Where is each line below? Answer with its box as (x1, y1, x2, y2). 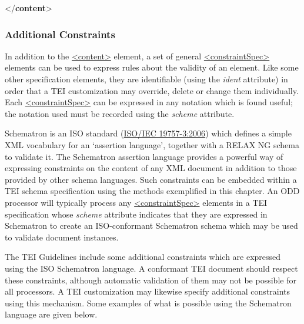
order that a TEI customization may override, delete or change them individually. (5, 84, 299, 96)
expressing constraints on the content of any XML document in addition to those (5, 162, 297, 174)
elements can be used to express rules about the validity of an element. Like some (5, 61, 299, 74)
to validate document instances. (5, 231, 119, 243)
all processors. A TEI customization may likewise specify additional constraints (5, 285, 290, 298)
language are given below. (5, 308, 98, 320)
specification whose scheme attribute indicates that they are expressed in (5, 208, 268, 220)
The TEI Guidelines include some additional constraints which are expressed (5, 250, 281, 263)
